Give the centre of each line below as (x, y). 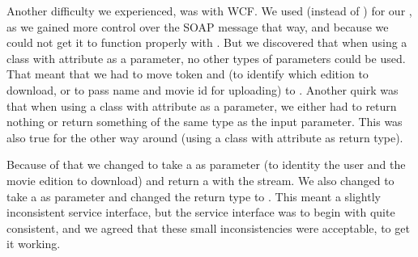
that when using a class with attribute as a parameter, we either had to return (202, 105)
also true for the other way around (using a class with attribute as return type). (205, 137)
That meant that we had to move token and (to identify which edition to (188, 74)
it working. (34, 244)
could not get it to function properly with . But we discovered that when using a (207, 42)
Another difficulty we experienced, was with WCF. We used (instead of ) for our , (209, 11)
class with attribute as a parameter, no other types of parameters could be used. (206, 58)
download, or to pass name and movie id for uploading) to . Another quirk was (203, 89)
